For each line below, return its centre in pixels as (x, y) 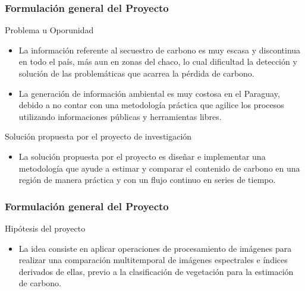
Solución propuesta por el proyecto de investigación (98, 136)
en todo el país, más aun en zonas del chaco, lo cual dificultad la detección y (158, 61)
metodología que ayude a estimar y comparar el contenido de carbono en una (159, 168)
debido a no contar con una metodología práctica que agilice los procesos (151, 105)
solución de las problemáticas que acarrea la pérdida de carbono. (136, 73)
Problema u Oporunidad (49, 30)
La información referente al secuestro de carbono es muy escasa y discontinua (160, 50)
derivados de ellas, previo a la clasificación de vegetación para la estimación (156, 271)
